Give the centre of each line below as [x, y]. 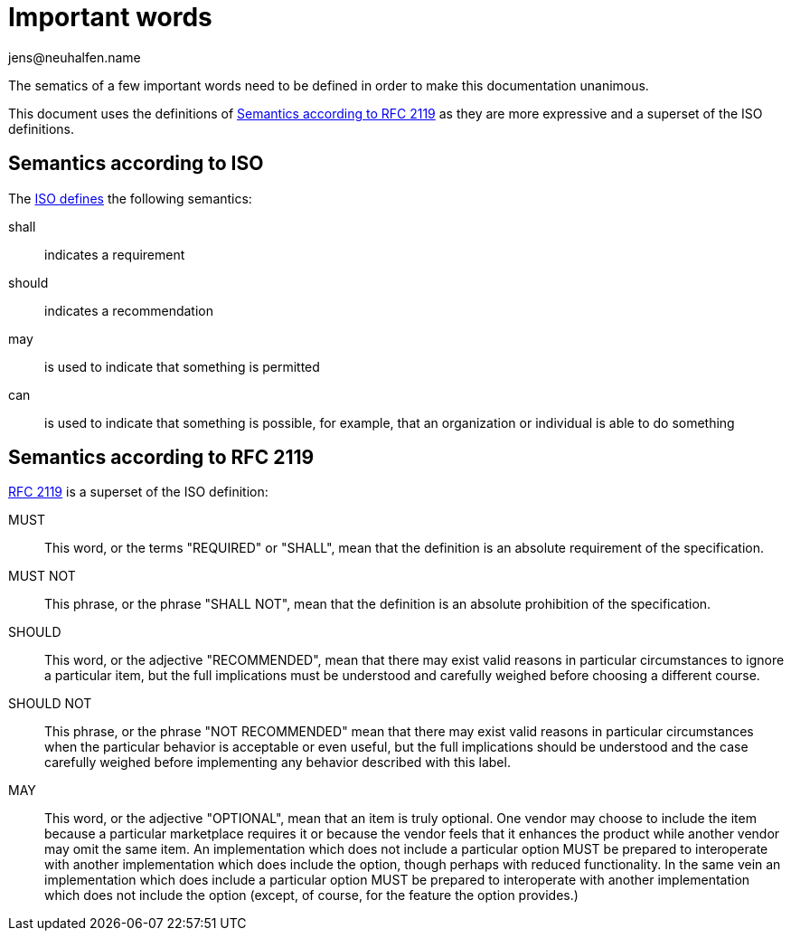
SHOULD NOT [50, 704]
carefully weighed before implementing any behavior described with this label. [278, 763]
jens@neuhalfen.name [75, 57]
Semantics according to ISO [136, 164]
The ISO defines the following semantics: [130, 198]
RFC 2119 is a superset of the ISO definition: [138, 492]
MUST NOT [42, 576]
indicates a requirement [115, 254]
